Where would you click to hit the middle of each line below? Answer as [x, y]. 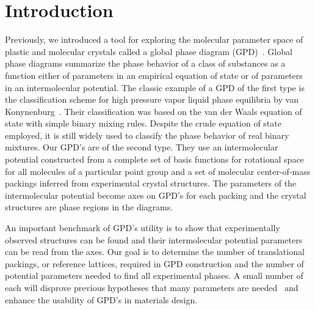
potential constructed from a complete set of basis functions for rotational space [154, 159]
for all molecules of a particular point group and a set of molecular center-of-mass [158, 171]
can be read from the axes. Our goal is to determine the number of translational [155, 252]
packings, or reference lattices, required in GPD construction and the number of [154, 263]
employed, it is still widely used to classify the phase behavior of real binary [147, 135]
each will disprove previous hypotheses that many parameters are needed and [152, 287]
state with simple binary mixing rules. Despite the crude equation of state [143, 123]
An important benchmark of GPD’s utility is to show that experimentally [143, 228]
